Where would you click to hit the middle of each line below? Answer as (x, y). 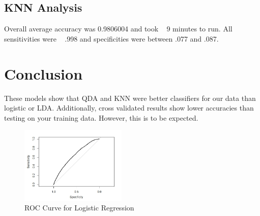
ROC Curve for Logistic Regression (79, 208)
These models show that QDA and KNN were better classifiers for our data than (130, 98)
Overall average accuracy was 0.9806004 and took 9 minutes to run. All (118, 29)
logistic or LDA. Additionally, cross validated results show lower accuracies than (129, 108)
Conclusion (44, 73)
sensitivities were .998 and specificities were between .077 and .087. (111, 38)
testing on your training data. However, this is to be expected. (101, 117)
